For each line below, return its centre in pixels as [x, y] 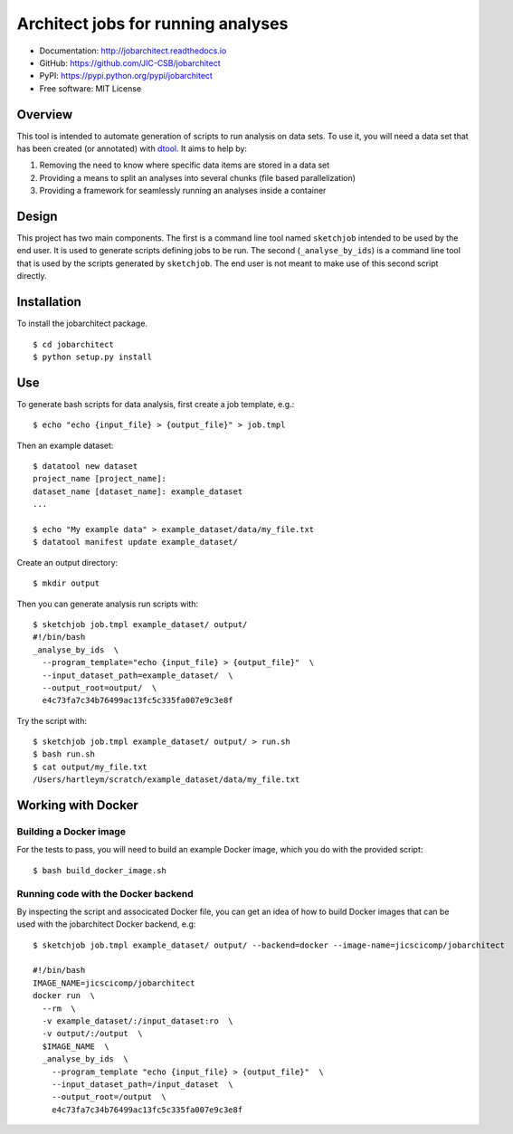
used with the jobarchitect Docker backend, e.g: [106, 924]
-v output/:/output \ [92, 1034]
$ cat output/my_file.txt [90, 767]
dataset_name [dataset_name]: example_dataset [138, 491]
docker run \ [64, 996]
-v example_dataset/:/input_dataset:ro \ [138, 1021]
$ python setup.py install [93, 357]
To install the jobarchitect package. [82, 324]
